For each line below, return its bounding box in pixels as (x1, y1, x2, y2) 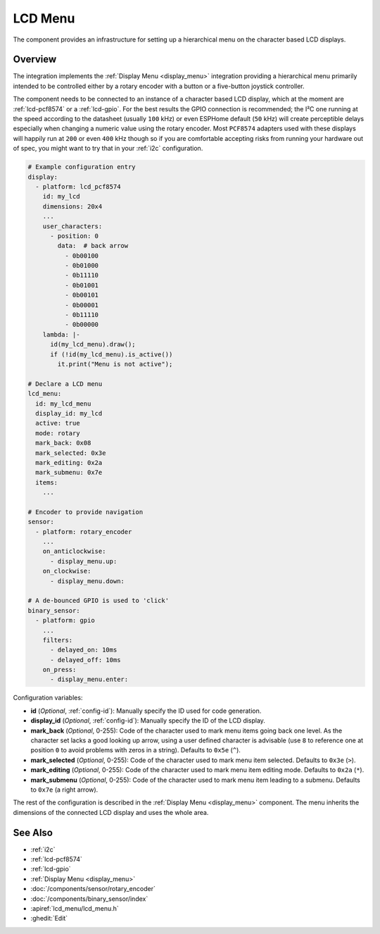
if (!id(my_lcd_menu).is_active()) (50, 350, 173, 359)
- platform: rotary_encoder (35, 528, 132, 535)
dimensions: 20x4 (42, 202, 103, 211)
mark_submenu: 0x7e (35, 468, 103, 477)
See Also (13, 826, 53, 838)
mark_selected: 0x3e (35, 449, 106, 457)
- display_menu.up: (50, 557, 118, 565)
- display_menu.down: (50, 577, 125, 585)
